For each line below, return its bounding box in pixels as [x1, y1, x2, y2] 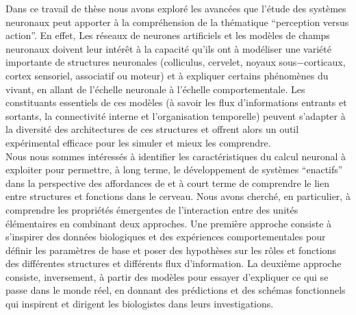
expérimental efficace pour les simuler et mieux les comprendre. [5, 135, 271, 149]
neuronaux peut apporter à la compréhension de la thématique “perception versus [5, 14, 349, 29]
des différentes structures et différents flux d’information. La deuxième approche [5, 256, 342, 270]
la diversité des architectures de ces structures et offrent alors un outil [5, 122, 299, 136]
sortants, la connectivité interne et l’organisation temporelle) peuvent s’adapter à [5, 108, 346, 123]
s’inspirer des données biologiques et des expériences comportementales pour [5, 229, 326, 244]
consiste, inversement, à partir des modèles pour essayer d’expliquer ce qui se [5, 269, 329, 283]
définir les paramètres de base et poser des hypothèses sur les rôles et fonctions [5, 242, 336, 257]
